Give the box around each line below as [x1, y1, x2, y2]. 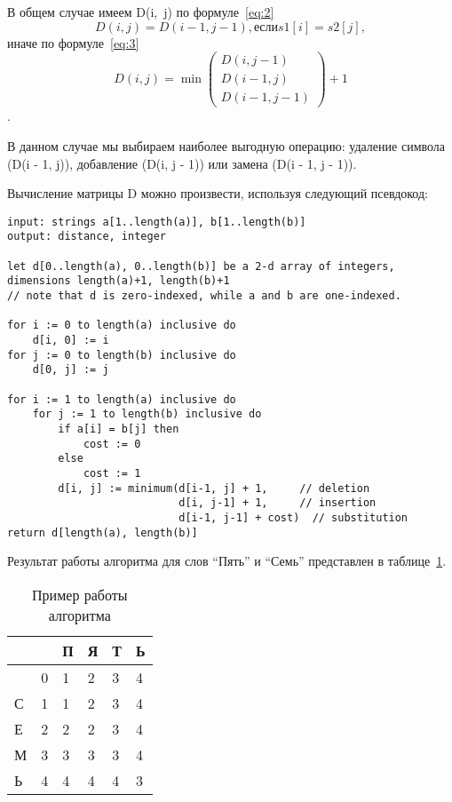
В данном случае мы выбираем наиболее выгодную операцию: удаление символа [7, 136, 446, 155]
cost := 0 [83, 437, 141, 450]
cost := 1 [83, 466, 141, 480]
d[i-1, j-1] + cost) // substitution [178, 511, 408, 524]
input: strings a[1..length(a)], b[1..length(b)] [7, 215, 306, 228]
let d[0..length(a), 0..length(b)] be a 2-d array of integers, [7, 259, 395, 273]
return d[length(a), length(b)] [7, 526, 198, 539]
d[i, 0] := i [32, 333, 109, 346]
